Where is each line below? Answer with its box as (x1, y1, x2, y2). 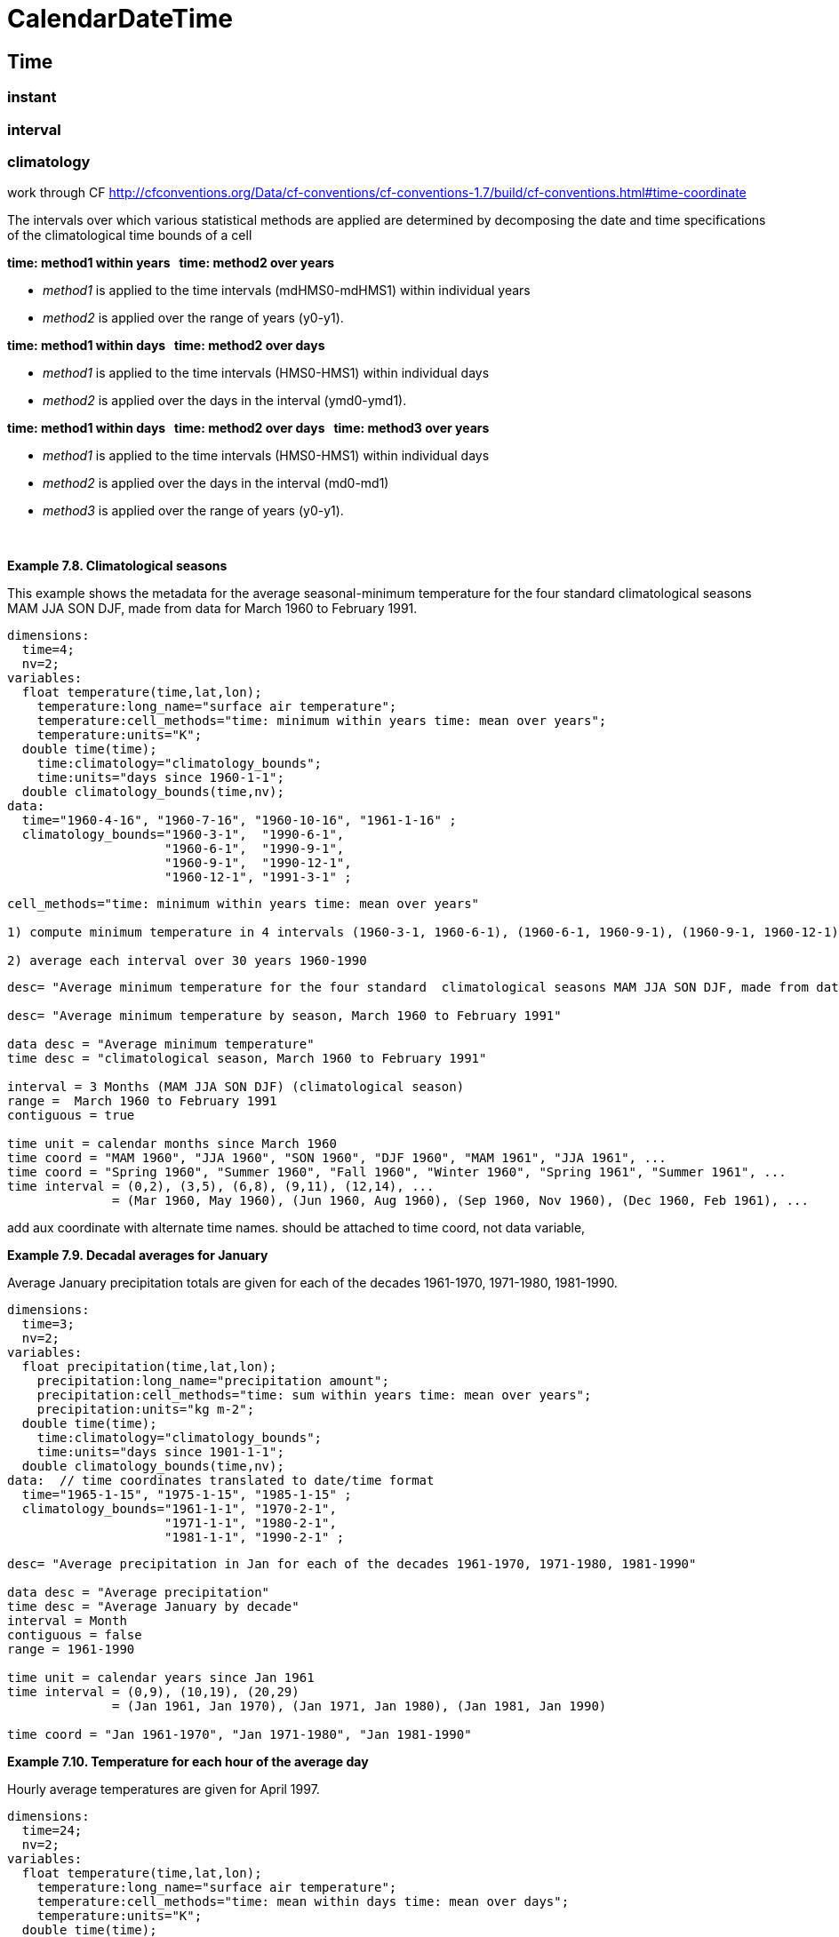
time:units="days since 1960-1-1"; (36, 770, 284, 785)
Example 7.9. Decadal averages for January (7, 1247, 268, 1263)
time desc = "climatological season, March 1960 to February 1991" (7, 1051, 487, 1066)
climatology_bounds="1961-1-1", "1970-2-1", (21, 1502, 337, 1517)
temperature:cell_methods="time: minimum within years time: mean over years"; (36, 713, 607, 729)
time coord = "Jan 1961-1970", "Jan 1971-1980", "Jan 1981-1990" (7, 1727, 472, 1742)
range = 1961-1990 (7, 1642, 135, 1657)
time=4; (21, 642, 75, 658)
